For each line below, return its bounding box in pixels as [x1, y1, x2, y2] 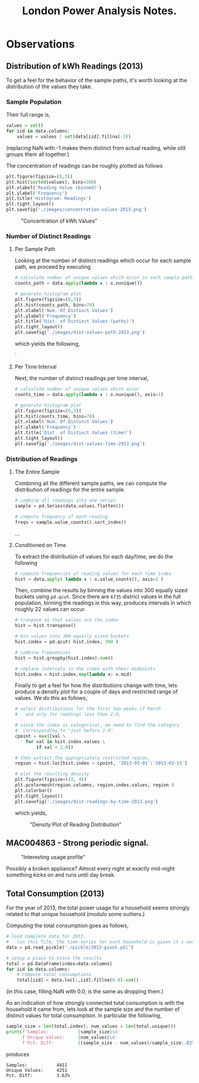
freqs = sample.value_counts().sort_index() [14, 519, 127, 525]
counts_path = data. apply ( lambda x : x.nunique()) [14, 280, 143, 287]
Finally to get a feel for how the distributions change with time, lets [14, 682, 178, 689]
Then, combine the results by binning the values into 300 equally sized [14, 587, 188, 594]
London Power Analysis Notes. [22, 4, 177, 18]
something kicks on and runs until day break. [6, 872, 116, 879]
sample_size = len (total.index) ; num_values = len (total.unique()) [6, 1023, 176, 1030]
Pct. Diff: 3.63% [6, 1072, 70, 1078]
